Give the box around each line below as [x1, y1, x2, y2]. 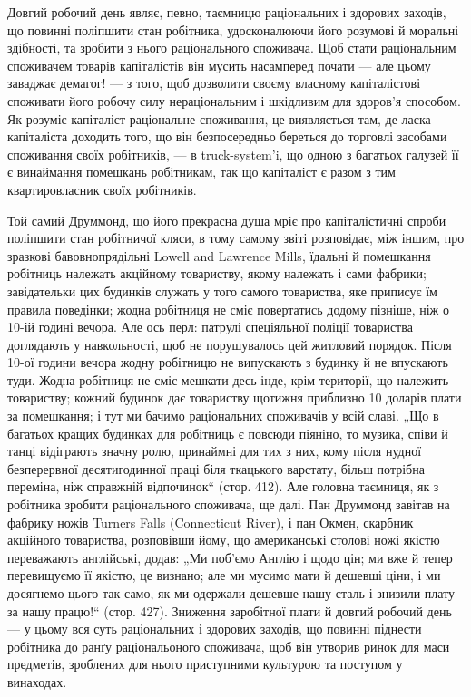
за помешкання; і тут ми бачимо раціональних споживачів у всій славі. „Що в [7, 406, 439, 425]
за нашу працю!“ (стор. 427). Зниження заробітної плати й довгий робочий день [7, 601, 452, 620]
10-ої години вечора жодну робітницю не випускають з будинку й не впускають [7, 353, 448, 372]
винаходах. [7, 672, 67, 691]
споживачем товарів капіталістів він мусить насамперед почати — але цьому [7, 55, 431, 74]
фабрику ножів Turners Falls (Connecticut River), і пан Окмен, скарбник [7, 512, 414, 531]
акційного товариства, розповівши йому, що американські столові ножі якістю [7, 530, 440, 549]
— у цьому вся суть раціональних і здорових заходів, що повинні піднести [7, 619, 422, 638]
